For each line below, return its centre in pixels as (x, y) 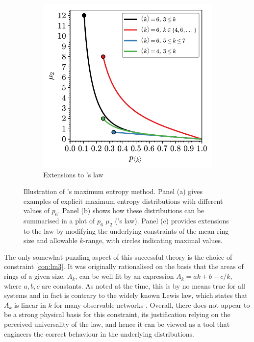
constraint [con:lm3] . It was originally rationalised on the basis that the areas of (124, 266)
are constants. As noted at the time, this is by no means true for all (143, 285)
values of (37, 210)
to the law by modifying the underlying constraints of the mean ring (126, 231)
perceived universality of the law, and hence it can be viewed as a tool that (117, 324)
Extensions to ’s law (73, 175)
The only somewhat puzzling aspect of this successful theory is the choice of (118, 256)
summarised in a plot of (59, 220)
